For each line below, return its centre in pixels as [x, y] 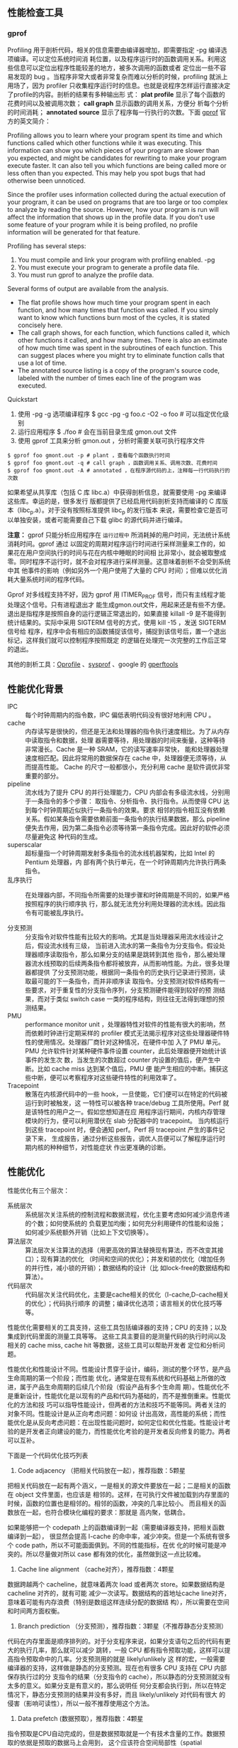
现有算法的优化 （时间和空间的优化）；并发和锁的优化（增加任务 [132, 1259]
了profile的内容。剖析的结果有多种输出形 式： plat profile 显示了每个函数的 [116, 94]
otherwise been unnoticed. [47, 181]
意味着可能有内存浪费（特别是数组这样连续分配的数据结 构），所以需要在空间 [118, 1602]
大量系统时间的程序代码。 [51, 580]
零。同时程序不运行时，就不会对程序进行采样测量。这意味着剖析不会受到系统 [119, 562]
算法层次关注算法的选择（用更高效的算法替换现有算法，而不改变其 [121, 1249]
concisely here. [40, 325]
